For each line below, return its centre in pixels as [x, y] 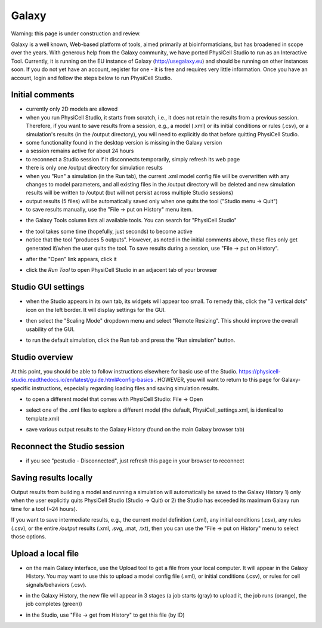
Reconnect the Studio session [68, 446]
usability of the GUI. [50, 329]
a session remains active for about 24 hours [80, 151]
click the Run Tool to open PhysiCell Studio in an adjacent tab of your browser [122, 270]
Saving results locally [52, 478]
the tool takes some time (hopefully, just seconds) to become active [109, 231]
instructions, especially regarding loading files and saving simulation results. [126, 388]
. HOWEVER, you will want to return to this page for [217, 380]
